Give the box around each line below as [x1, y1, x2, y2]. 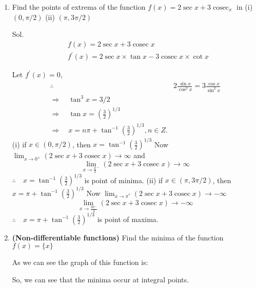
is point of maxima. [97, 213, 159, 224]
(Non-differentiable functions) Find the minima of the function [12, 232, 224, 242]
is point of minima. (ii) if [84, 174, 163, 185]
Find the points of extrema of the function [12, 2, 146, 12]
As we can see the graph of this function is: [12, 257, 148, 268]
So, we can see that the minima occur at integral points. [12, 274, 189, 284]
